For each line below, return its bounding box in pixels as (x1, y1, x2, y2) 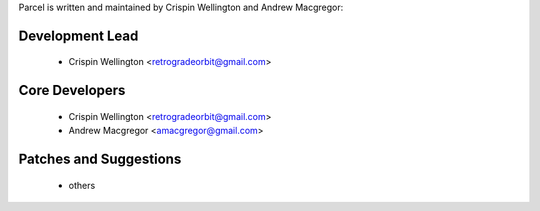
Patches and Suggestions (18, 151, 182, 168)
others (68, 179, 96, 191)
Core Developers (18, 82, 126, 99)
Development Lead (18, 27, 139, 44)
